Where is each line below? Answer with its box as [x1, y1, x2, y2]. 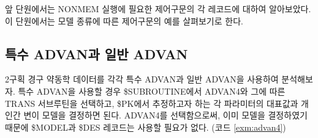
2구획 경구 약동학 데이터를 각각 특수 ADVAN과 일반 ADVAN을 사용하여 [5, 73, 279, 85]
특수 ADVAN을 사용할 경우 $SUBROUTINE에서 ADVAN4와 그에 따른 [18, 84, 286, 97]
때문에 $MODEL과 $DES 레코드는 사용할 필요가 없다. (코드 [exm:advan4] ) [5, 120, 286, 133]
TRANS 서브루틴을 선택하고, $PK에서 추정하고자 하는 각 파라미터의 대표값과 [5, 96, 298, 109]
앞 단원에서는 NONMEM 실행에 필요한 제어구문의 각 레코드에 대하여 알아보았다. [5, 2, 311, 15]
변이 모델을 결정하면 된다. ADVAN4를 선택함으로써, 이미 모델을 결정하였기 [23, 109, 308, 122]
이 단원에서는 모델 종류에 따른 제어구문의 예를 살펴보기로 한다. [5, 14, 243, 27]
